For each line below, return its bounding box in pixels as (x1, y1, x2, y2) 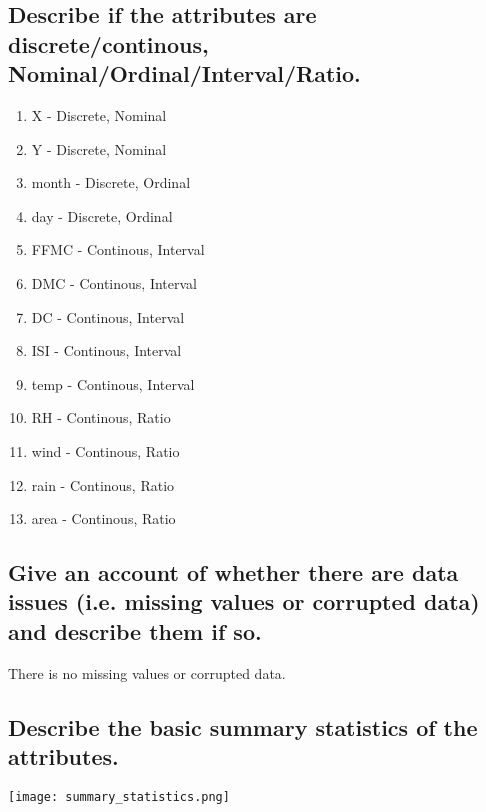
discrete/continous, (8, 28, 209, 59)
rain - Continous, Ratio (31, 474, 175, 495)
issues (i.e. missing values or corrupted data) (8, 586, 480, 617)
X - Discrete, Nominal (31, 104, 167, 125)
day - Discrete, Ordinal (31, 205, 173, 226)
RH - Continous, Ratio (31, 407, 171, 428)
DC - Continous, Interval (31, 306, 185, 327)
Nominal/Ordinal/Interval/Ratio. (8, 58, 361, 89)
